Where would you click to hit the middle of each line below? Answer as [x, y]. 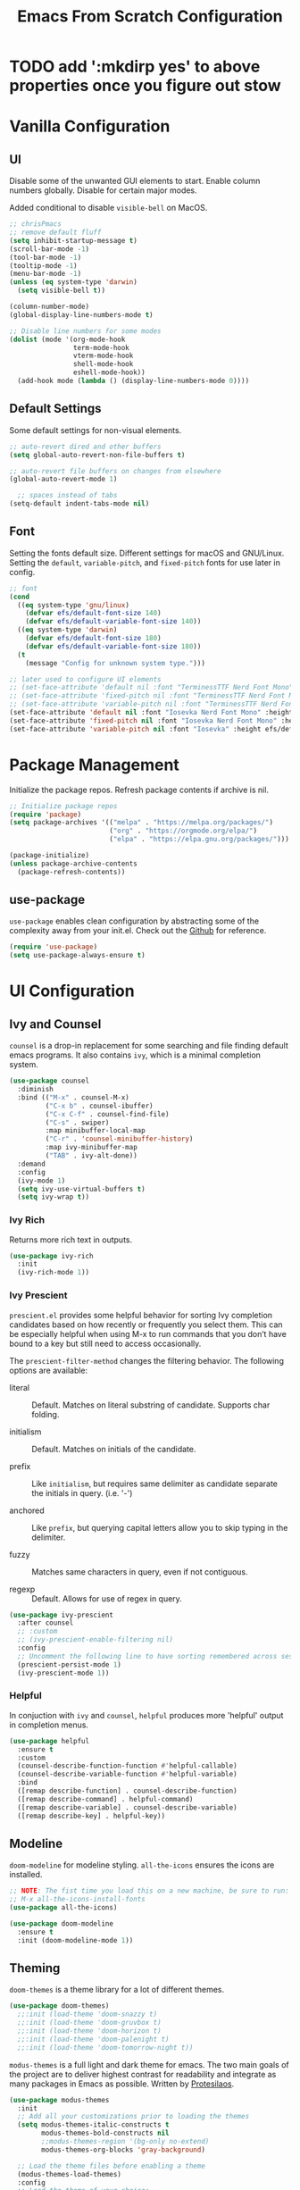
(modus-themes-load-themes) [70, 2174]
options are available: [49, 1370]
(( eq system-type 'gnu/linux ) [73, 605]
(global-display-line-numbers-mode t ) [81, 314]
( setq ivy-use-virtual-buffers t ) [81, 1189]
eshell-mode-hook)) [109, 372]
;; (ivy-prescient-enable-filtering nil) [96, 1640]
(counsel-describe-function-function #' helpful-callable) [128, 1766]
